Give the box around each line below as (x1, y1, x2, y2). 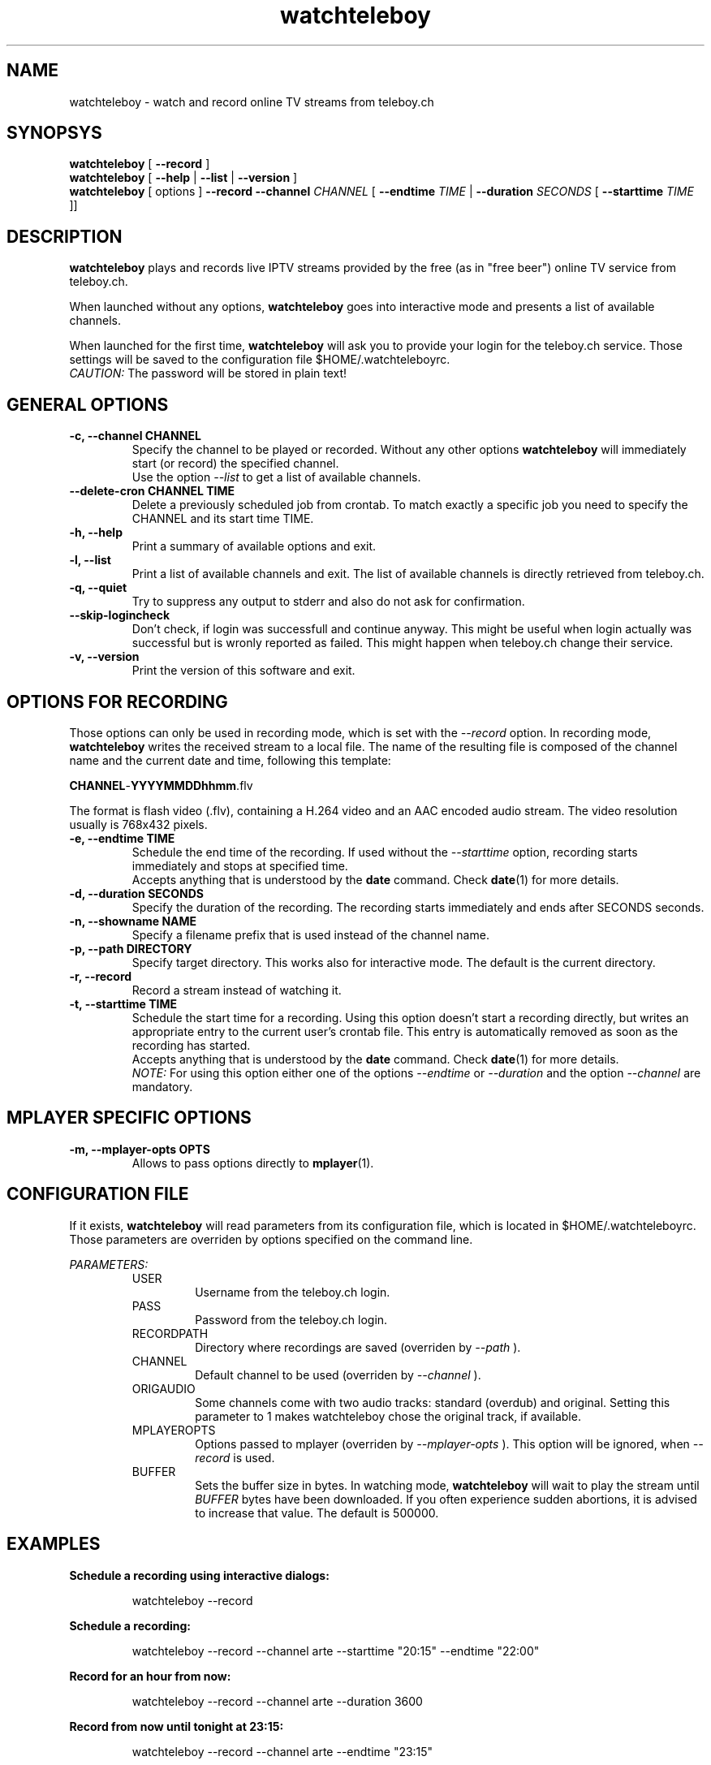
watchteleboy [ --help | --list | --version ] (69, 170, 298, 185)
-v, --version (69, 649, 140, 664)
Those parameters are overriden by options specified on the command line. (69, 1232, 473, 1246)
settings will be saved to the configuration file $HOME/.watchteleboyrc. (69, 352, 450, 367)
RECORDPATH (131, 1326, 209, 1340)
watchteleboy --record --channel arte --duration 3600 (131, 1694, 423, 1708)
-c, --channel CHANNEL (69, 429, 201, 443)
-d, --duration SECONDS (69, 886, 204, 900)
